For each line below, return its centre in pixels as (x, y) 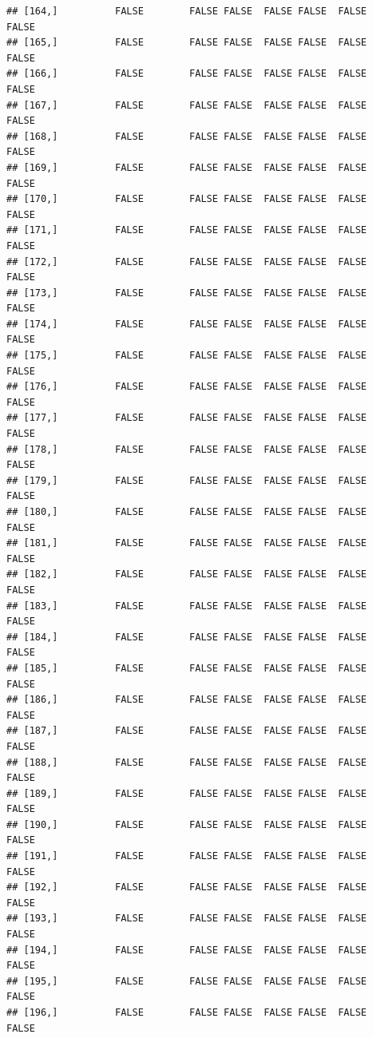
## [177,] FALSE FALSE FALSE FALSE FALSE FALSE (187, 418)
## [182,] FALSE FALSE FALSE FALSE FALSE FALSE (187, 574)
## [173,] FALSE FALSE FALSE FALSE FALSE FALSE (187, 293)
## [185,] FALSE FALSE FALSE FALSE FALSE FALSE (187, 668)
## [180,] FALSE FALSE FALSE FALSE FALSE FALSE (187, 512)
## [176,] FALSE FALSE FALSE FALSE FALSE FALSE (187, 387)
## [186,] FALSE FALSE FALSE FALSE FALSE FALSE (187, 700)
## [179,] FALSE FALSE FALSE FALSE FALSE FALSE (187, 480)
